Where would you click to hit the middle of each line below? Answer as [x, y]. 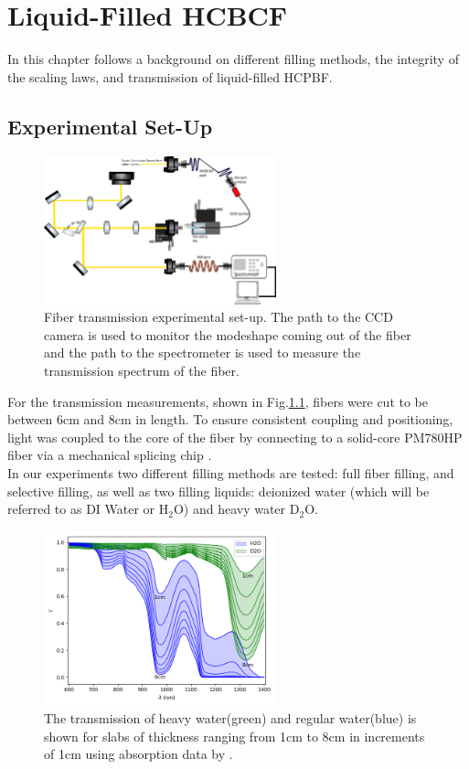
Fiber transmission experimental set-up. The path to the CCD [219, 317]
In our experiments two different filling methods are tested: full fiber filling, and [231, 472]
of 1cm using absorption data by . [139, 754]
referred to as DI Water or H [88, 509]
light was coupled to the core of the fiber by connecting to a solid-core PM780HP [235, 437]
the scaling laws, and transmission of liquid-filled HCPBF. [170, 76]
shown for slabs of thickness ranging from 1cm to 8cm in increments [234, 736]
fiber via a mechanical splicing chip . [110, 455]
